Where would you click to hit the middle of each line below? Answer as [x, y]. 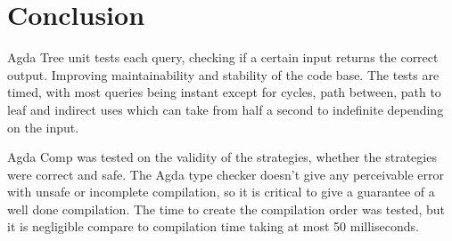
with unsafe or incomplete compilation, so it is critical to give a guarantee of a [221, 192]
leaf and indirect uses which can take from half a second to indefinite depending [226, 109]
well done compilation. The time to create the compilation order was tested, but [226, 209]
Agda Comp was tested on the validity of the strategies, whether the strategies [222, 157]
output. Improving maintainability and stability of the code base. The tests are [223, 74]
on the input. [43, 127]
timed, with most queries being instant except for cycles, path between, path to [224, 92]
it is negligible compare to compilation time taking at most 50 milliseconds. [213, 226]
